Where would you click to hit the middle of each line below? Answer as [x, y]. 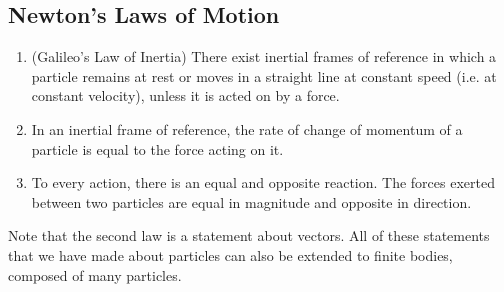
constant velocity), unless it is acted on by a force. [185, 95]
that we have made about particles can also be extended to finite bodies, [230, 254]
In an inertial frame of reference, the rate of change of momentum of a [247, 128]
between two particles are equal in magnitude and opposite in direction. [251, 201]
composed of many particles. [95, 274]
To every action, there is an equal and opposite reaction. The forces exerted [263, 182]
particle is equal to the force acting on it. [157, 148]
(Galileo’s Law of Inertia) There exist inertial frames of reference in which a [264, 56]
